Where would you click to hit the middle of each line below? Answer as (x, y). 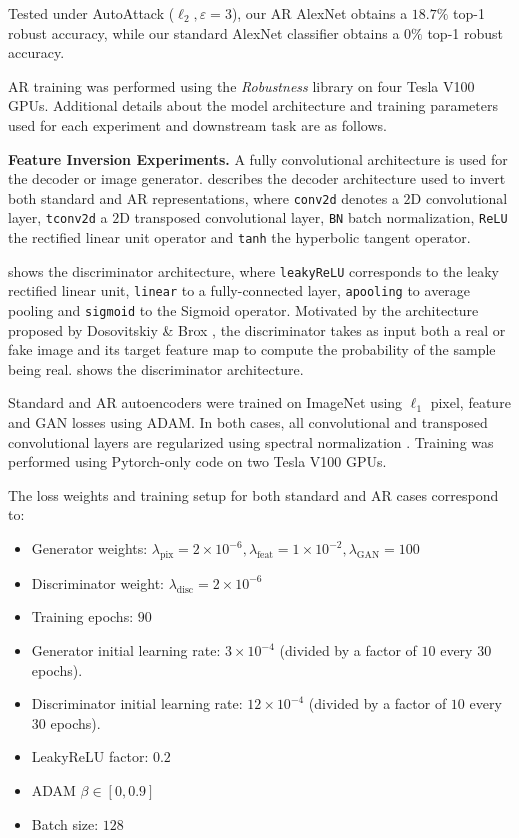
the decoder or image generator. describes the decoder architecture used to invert (257, 178)
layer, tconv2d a (58, 217)
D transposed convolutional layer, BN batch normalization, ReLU (313, 217)
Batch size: (65, 823)
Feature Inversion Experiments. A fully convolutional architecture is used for (258, 158)
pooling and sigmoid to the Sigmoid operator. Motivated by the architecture (243, 310)
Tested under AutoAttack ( (91, 13)
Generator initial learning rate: (126, 650)
